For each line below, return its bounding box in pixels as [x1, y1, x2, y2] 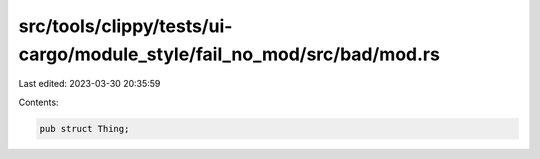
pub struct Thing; [39, 123, 130, 134]
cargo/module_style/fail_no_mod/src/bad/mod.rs [18, 43, 440, 65]
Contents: [18, 96, 59, 108]
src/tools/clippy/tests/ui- [18, 15, 233, 37]
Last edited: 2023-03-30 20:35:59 [18, 78, 161, 90]
